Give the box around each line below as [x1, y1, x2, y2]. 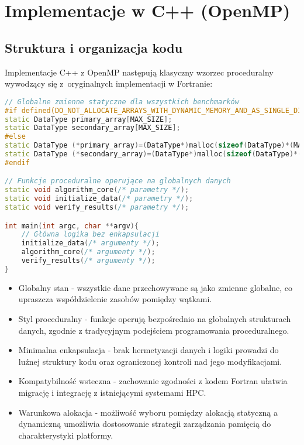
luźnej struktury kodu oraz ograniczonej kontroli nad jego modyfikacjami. [18, 355, 282, 367]
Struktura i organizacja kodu [5, 38, 183, 56]
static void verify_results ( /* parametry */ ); [5, 203, 189, 212]
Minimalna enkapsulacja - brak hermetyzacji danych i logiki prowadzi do [18, 344, 279, 356]
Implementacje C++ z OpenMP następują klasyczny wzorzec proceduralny [5, 66, 274, 78]
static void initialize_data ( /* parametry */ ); [5, 194, 194, 203]
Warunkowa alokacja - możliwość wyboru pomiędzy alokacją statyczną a [18, 406, 278, 418]
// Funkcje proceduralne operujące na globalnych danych [5, 177, 231, 186]
